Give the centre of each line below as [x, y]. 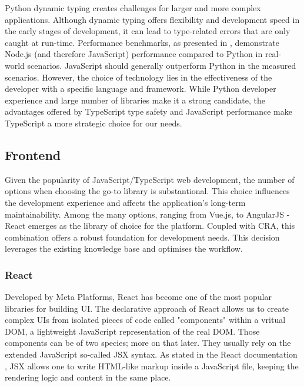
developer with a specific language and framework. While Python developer [141, 89]
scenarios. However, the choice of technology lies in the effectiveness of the [138, 77]
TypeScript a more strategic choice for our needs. [93, 123]
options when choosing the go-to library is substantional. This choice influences [147, 191]
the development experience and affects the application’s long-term [125, 202]
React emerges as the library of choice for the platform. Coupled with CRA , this [150, 226]
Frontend [33, 154]
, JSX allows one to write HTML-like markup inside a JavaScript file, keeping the [152, 366]
